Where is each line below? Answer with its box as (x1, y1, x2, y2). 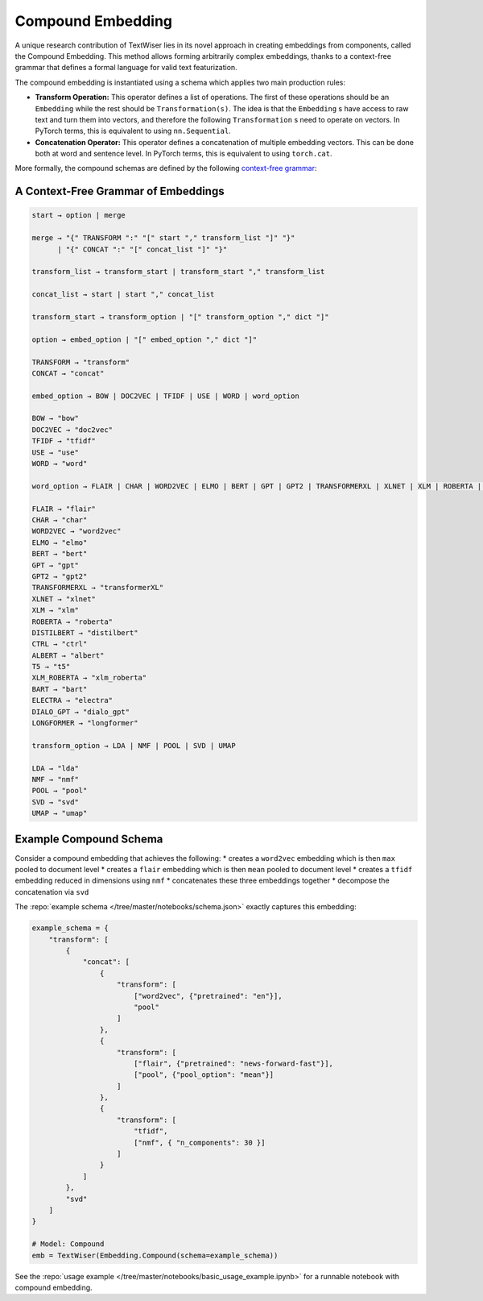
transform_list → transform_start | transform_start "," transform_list (31, 267, 325, 276)
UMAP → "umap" (31, 808, 88, 818)
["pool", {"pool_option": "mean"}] (133, 1070, 275, 1079)
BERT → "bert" (31, 549, 88, 559)
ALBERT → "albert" (31, 650, 105, 660)
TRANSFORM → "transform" (31, 357, 130, 367)
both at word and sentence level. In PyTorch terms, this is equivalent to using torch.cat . (35, 149, 332, 159)
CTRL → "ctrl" (31, 639, 88, 649)
